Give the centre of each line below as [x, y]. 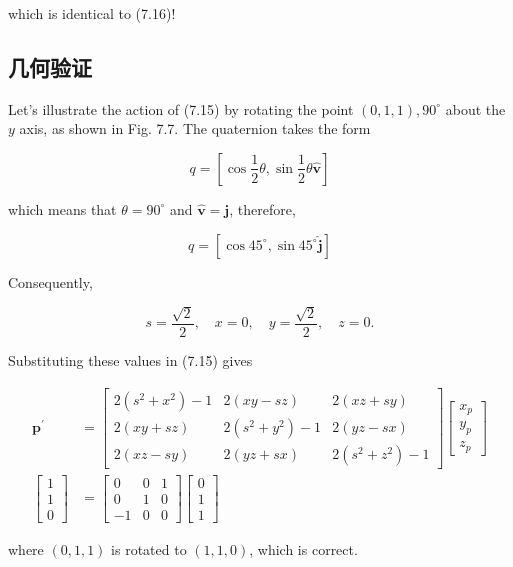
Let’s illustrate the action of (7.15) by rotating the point [181, 108]
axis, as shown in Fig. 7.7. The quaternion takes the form [195, 128]
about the [475, 108]
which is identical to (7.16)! [92, 13]
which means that [62, 208]
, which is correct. [303, 548]
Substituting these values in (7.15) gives [130, 360]
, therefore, [262, 208]
